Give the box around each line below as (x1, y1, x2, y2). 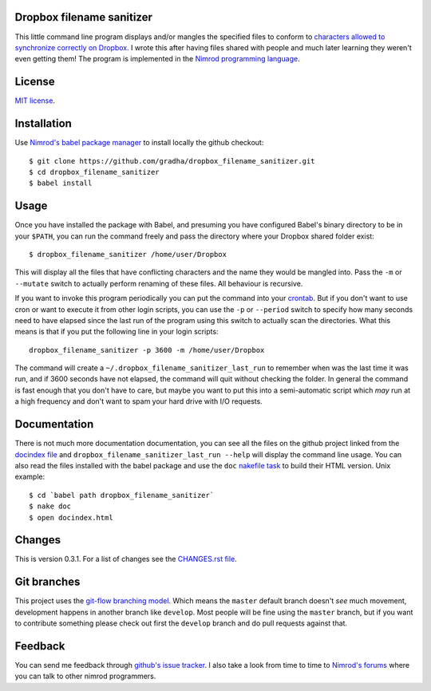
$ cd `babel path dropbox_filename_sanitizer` (29, 491, 215, 499)
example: (14, 472, 45, 482)
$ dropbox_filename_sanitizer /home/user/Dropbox (29, 250, 227, 259)
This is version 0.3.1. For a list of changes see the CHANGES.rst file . (14, 555, 237, 564)
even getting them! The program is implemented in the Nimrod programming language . (14, 54, 301, 64)
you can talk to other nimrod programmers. (14, 671, 156, 681)
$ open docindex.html (29, 513, 113, 522)
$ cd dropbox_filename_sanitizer (29, 168, 160, 176)
